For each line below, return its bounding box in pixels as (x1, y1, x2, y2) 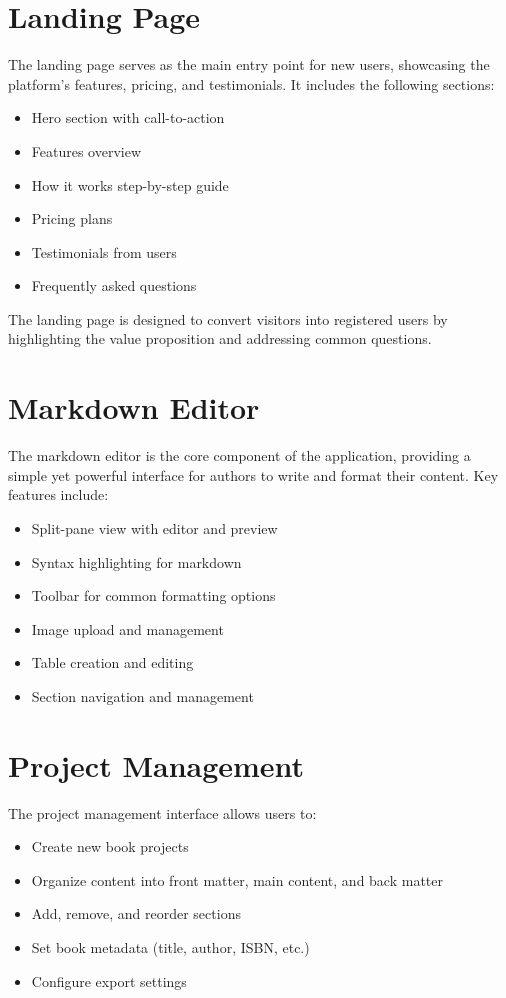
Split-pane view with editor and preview (31, 517, 278, 538)
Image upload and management (31, 618, 224, 639)
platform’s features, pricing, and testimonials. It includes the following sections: (8, 73, 495, 94)
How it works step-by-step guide (31, 174, 229, 195)
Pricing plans (31, 208, 113, 229)
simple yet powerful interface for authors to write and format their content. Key (8, 464, 499, 485)
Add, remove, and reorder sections (31, 903, 241, 924)
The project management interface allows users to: (8, 802, 317, 823)
